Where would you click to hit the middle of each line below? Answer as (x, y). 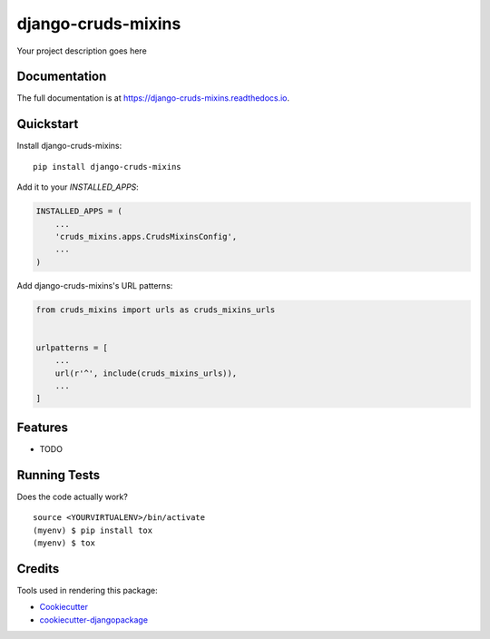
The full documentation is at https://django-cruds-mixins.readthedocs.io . (153, 98)
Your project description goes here (82, 51)
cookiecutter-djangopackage (94, 619)
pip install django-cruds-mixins (107, 167)
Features (42, 427)
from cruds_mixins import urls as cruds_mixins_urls (156, 310)
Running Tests (58, 475)
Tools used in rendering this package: (87, 590)
